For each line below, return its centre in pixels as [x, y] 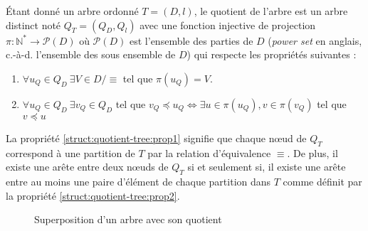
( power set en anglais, [315, 40]
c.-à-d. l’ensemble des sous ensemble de [91, 54]
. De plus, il [312, 152]
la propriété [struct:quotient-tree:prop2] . [93, 195]
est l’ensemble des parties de [191, 40]
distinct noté [33, 25]
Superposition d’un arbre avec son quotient [128, 219]
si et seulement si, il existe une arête [267, 167]
